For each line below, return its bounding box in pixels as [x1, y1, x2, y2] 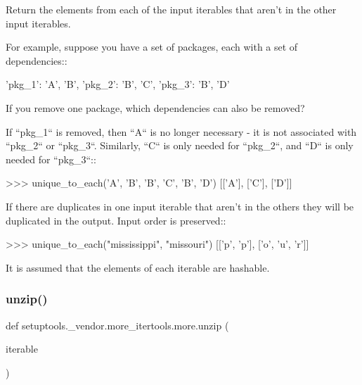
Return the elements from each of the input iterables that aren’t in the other [6, 2, 337, 16]
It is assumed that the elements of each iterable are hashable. [6, 260, 270, 274]
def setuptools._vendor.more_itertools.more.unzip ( [6, 317, 229, 332]
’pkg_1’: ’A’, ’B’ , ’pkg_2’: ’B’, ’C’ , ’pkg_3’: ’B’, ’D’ [6, 77, 230, 91]
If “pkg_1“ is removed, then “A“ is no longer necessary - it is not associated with [6, 124, 357, 139]
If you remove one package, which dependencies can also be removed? [6, 100, 305, 115]
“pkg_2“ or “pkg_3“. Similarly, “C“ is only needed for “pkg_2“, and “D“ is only [6, 138, 354, 153]
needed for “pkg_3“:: [6, 151, 96, 166]
